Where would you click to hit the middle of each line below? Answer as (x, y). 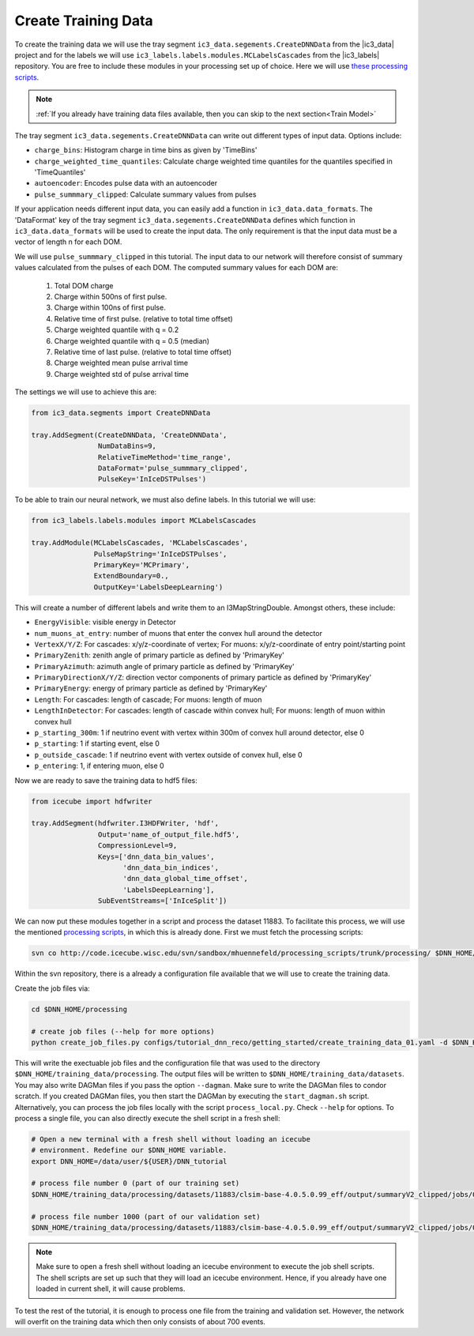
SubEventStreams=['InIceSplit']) (162, 901)
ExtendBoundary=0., (131, 576)
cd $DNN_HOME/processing (79, 1009)
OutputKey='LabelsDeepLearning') (158, 587)
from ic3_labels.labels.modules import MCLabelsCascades (144, 521)
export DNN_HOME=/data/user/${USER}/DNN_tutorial (129, 1161)
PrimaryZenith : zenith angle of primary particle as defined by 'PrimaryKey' (159, 655)
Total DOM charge (84, 285)
